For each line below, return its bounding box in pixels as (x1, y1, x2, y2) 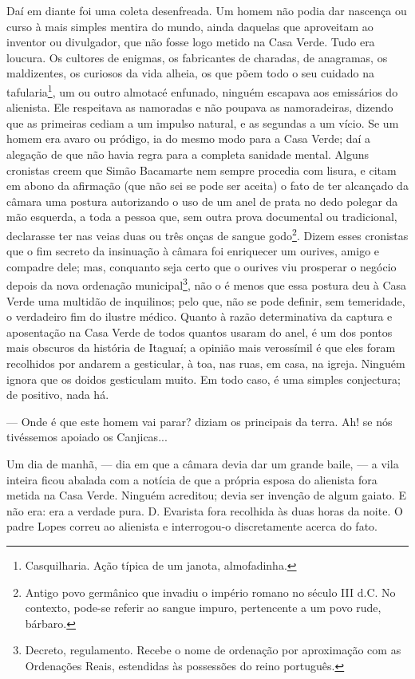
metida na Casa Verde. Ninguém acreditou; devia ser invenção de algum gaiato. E (6, 487, 406, 503)
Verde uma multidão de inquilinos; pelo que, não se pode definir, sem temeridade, (6, 292, 405, 309)
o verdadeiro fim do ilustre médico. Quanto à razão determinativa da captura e (6, 308, 393, 325)
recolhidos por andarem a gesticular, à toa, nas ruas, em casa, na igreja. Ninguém (6, 355, 405, 372)
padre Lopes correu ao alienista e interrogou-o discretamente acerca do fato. (6, 518, 377, 535)
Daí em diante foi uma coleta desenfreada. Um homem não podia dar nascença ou (6, 2, 407, 18)
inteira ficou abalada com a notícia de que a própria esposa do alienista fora (6, 471, 377, 488)
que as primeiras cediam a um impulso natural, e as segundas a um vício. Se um (6, 114, 399, 131)
